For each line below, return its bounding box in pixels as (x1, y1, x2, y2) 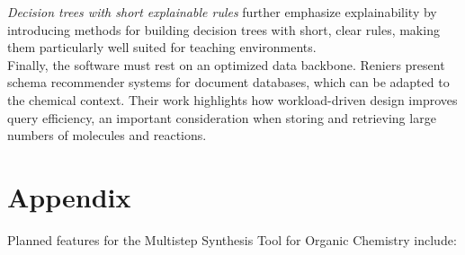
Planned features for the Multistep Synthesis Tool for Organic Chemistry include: (7, 230, 457, 249)
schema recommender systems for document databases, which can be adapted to (7, 73, 450, 92)
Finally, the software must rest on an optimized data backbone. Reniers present (7, 55, 445, 74)
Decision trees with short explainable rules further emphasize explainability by (7, 3, 437, 21)
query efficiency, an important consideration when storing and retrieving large (7, 108, 436, 127)
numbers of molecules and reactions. (7, 126, 207, 145)
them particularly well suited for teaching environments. (7, 38, 317, 57)
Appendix (7, 178, 131, 215)
